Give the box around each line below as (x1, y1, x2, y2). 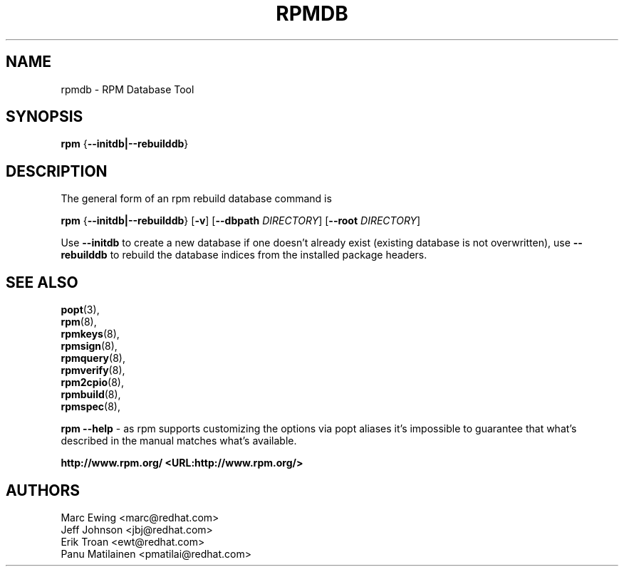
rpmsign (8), (61, 340, 118, 353)
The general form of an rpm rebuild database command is (61, 192, 332, 205)
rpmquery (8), (61, 352, 125, 365)
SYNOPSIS (6, 108, 83, 126)
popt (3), (61, 303, 100, 316)
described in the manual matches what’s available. (61, 435, 297, 447)
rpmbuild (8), (61, 388, 121, 401)
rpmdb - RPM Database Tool (61, 83, 194, 95)
